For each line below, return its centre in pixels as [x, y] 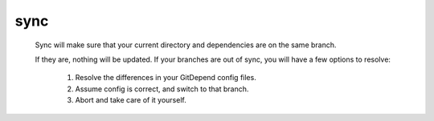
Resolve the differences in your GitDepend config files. [166, 78]
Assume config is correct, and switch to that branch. [162, 89]
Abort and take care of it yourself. [131, 100]
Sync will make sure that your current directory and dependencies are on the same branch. [186, 45]
